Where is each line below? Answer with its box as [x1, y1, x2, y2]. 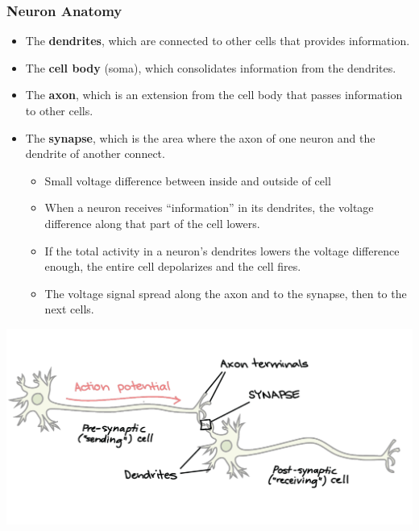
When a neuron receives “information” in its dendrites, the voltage [44, 199, 374, 216]
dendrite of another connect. [25, 145, 165, 162]
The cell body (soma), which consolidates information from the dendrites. [25, 59, 396, 76]
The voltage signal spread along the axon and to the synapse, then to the [44, 284, 407, 301]
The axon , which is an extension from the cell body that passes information [25, 86, 403, 103]
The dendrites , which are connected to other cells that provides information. [25, 32, 410, 49]
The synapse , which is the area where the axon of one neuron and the [25, 129, 375, 146]
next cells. [44, 301, 94, 317]
